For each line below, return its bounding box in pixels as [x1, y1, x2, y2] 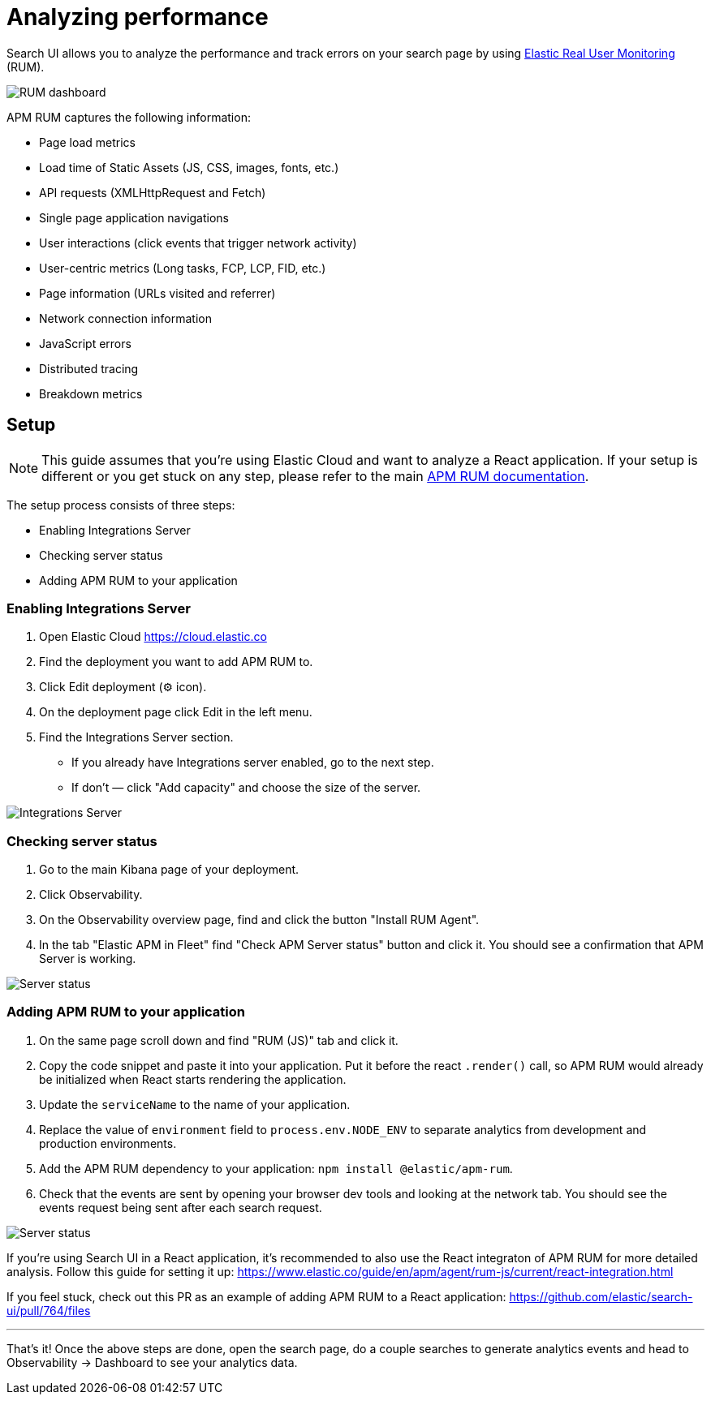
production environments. [39, 1136, 177, 1150]
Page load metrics [39, 135, 136, 149]
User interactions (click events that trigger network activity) [39, 235, 357, 250]
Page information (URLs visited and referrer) [39, 286, 276, 300]
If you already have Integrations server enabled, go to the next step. [71, 755, 434, 770]
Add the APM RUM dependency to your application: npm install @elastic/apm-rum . [39, 1161, 513, 1175]
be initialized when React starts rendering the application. [39, 1072, 347, 1086]
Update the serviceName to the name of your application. [39, 1097, 351, 1111]
